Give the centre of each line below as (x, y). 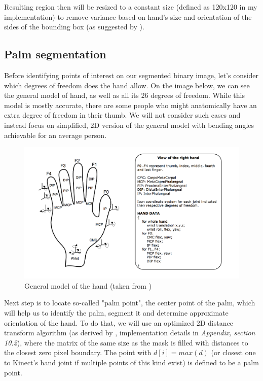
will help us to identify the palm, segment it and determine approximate (116, 312)
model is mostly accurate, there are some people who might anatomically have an (130, 105)
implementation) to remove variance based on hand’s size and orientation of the (128, 16)
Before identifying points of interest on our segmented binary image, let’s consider (131, 75)
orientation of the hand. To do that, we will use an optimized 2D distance (119, 322)
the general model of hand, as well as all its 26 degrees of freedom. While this (124, 95)
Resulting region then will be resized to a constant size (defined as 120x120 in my (131, 7)
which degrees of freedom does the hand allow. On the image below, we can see (127, 85)
